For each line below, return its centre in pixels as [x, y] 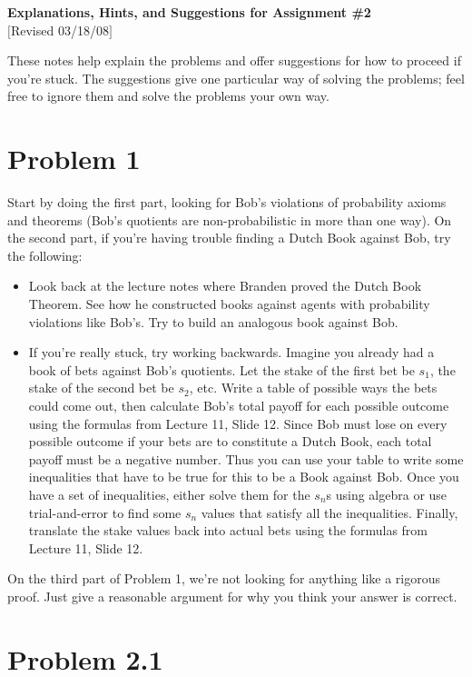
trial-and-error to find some [105, 512]
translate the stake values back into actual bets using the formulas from [228, 530]
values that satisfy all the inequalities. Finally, [329, 512]
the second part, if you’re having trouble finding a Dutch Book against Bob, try [229, 238]
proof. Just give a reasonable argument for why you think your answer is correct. [232, 596]
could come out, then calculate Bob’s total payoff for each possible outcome [239, 406]
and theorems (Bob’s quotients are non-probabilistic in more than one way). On [230, 219]
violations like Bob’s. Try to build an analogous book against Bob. [213, 321]
